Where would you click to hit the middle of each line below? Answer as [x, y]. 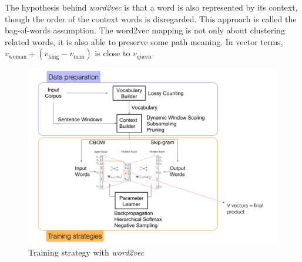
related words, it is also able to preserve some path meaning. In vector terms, [144, 41]
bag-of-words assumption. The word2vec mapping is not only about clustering [145, 30]
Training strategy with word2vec [86, 252]
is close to [113, 53]
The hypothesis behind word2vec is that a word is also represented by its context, [151, 7]
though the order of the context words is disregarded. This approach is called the [151, 18]
